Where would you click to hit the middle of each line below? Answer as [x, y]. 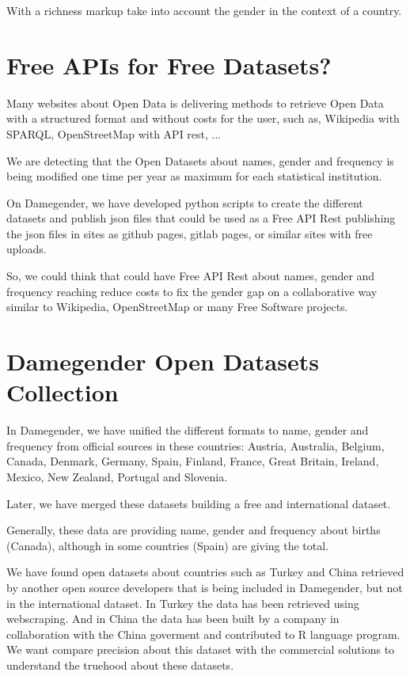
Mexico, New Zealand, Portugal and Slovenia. [117, 476]
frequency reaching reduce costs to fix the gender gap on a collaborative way [192, 291]
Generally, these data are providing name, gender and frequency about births [194, 530]
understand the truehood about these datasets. [120, 665]
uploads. [27, 249]
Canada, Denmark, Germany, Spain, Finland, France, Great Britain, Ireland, [193, 461]
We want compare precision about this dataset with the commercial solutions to [201, 649]
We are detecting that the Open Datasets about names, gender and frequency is [200, 160]
